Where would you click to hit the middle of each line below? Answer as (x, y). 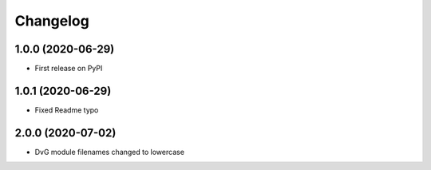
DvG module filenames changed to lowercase (110, 152)
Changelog (52, 21)
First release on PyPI (69, 69)
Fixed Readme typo (67, 110)
